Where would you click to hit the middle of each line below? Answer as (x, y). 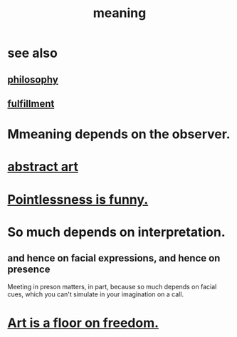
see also (33, 53)
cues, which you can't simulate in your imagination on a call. (95, 294)
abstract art (43, 167)
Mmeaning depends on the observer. (119, 134)
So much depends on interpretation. (116, 232)
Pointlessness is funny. (78, 199)
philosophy (33, 79)
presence (29, 270)
